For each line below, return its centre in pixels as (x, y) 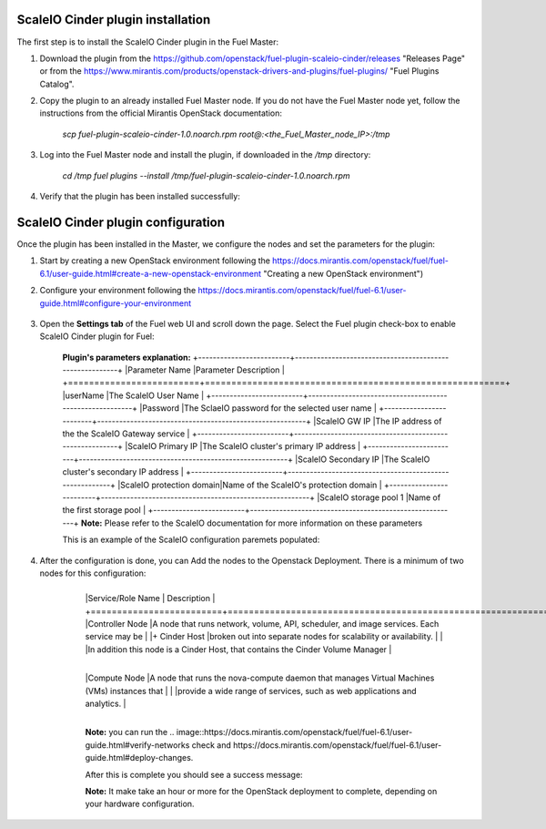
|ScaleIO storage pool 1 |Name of (379, 497)
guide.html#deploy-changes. (139, 758)
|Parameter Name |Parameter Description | (205, 370)
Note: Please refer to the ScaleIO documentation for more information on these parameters (252, 523)
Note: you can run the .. (130, 732)
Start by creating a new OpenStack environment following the (155, 261)
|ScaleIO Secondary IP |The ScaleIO (362, 459)
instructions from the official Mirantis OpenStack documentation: (161, 113)
